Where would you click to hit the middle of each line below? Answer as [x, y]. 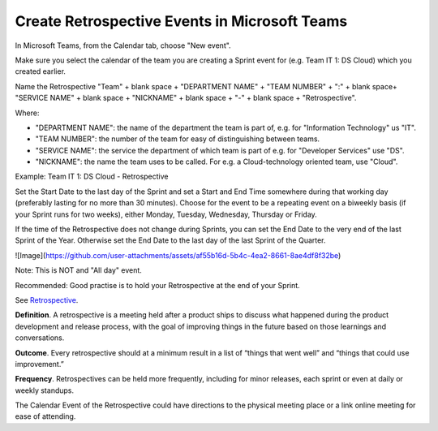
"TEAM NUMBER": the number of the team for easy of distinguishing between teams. [178, 139]
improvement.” [39, 364]
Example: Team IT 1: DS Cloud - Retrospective [92, 177]
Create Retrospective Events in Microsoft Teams [181, 21]
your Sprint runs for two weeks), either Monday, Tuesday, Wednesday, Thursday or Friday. [166, 214]
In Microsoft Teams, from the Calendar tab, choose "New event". [123, 45]
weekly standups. [45, 390]
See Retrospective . [47, 300]
